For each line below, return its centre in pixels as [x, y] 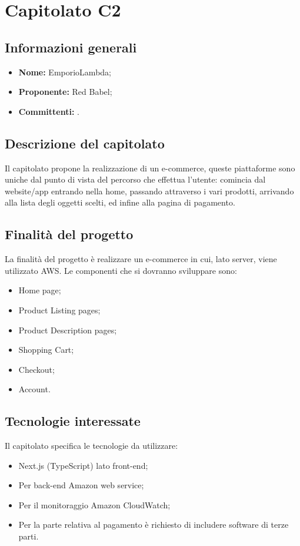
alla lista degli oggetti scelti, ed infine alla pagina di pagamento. [120, 202]
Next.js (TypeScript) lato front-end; [83, 465]
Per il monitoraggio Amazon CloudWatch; [94, 504]
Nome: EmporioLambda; [65, 72]
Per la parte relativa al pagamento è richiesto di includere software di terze [154, 525]
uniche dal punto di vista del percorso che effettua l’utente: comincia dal [135, 179]
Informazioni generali [71, 47]
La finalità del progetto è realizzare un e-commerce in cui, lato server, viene [141, 259]
